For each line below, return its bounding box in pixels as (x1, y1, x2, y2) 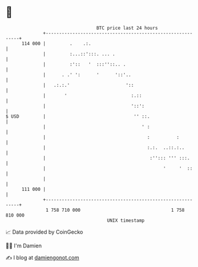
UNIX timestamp (107, 217, 145, 224)
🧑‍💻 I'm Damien (5, 242, 42, 249)
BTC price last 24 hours (96, 25, 159, 31)
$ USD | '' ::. (5, 113, 150, 120)
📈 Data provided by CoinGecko (5, 228, 83, 235)
